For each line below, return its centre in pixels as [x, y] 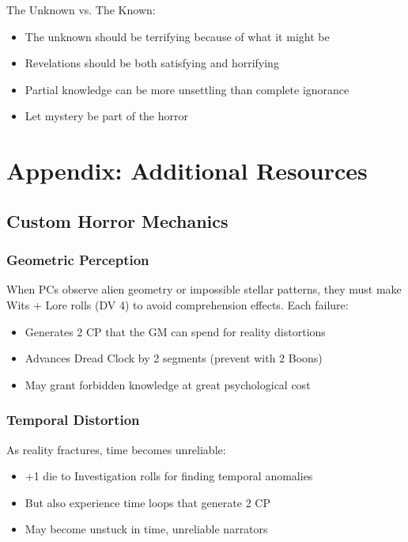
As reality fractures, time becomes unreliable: [116, 449]
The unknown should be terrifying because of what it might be [177, 36]
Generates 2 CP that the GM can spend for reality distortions [175, 331]
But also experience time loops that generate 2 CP [147, 502]
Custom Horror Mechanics [117, 220]
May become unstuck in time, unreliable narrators [146, 529]
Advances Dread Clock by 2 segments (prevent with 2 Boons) [174, 358]
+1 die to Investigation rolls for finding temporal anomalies [169, 476]
